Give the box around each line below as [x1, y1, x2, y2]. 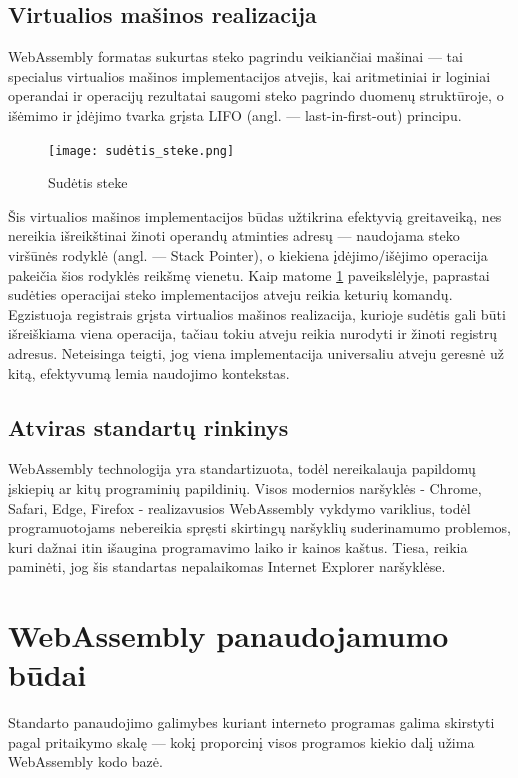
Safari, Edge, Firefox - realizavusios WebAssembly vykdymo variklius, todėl [8, 497, 471, 518]
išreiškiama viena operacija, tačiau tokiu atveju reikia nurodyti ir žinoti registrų [8, 323, 498, 344]
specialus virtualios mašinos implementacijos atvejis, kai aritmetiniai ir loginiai [8, 65, 491, 86]
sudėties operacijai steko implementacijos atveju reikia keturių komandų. [8, 284, 453, 305]
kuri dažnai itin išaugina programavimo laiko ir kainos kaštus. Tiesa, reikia [8, 536, 468, 557]
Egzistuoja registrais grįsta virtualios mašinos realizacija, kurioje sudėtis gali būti [8, 303, 506, 324]
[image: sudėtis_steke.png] [48, 143, 235, 158]
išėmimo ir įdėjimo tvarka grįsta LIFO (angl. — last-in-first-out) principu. [8, 104, 462, 125]
